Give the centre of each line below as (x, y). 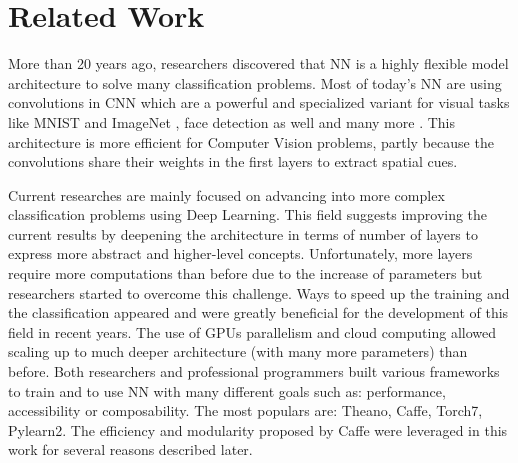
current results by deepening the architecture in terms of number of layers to (243, 233)
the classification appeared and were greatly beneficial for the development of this (258, 312)
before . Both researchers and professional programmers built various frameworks (254, 371)
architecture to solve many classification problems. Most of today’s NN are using (255, 82)
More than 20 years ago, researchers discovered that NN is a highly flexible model (258, 63)
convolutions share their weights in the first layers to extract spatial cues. (233, 161)
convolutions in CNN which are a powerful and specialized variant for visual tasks (259, 102)
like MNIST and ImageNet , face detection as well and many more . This (231, 121)
